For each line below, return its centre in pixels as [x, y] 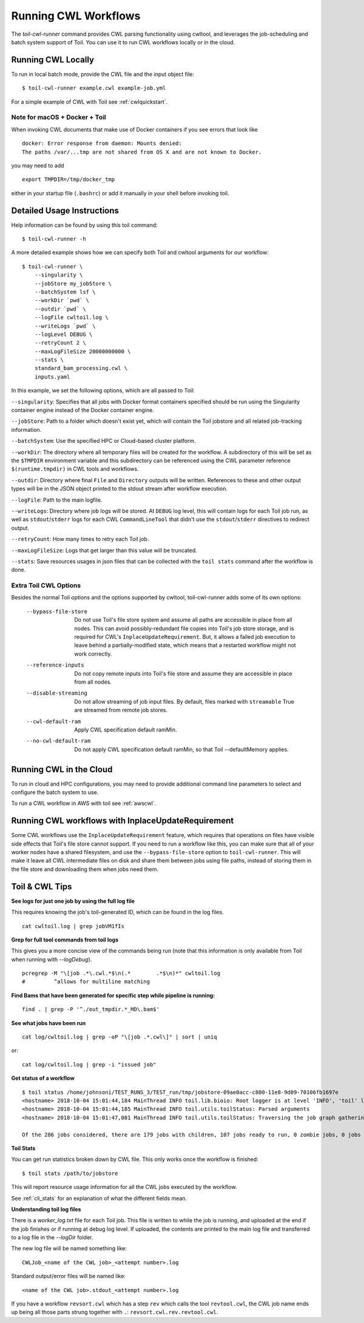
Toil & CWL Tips [42, 887]
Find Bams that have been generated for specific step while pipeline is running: [113, 995]
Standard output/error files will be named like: [68, 1276]
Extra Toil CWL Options [46, 585]
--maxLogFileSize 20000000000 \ [83, 351]
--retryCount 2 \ [60, 343]
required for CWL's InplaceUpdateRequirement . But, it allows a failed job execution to [185, 637]
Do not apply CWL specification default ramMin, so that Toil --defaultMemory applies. [182, 749]
